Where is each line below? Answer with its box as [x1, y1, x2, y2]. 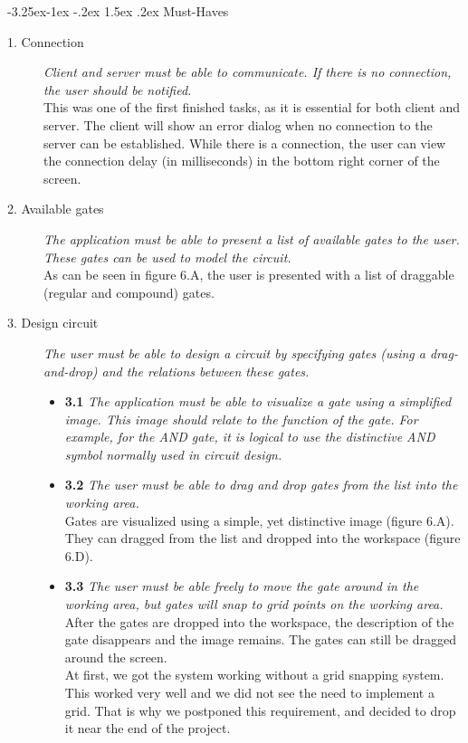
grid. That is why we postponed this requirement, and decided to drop [64, 700, 456, 719]
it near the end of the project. [64, 719, 231, 738]
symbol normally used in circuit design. [64, 444, 282, 463]
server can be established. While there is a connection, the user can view [43, 133, 446, 152]
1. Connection [7, 32, 84, 51]
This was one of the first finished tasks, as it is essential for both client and [43, 98, 461, 117]
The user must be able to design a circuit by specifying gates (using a [43, 343, 425, 362]
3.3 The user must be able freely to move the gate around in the [64, 576, 419, 595]
